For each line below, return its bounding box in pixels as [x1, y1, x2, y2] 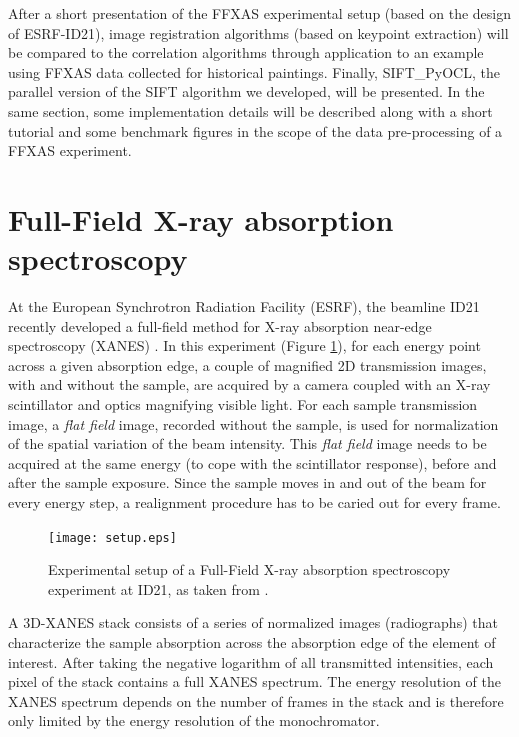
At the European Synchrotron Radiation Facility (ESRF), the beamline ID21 [8, 296, 480, 317]
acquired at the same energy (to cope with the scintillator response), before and [8, 452, 497, 473]
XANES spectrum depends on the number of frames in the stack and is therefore [8, 690, 504, 711]
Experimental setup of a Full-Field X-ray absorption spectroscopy [48, 559, 451, 580]
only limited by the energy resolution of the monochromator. [8, 710, 380, 731]
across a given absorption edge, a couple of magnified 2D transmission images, [8, 354, 487, 375]
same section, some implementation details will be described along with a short [8, 100, 493, 121]
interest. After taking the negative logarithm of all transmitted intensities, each [8, 651, 494, 672]
